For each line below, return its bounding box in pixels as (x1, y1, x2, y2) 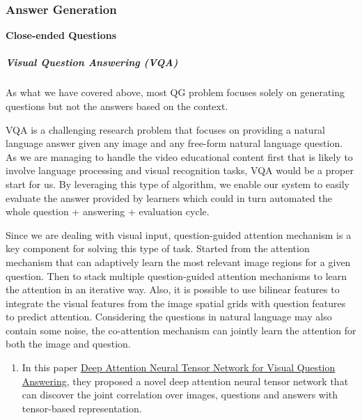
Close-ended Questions (6, 28, 117, 42)
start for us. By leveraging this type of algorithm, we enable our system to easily (6, 176, 349, 191)
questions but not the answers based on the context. (6, 98, 228, 113)
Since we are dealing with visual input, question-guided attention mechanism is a (6, 227, 352, 242)
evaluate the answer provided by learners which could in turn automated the (6, 190, 332, 205)
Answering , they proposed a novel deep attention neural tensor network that (22, 373, 349, 388)
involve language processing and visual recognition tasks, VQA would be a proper (6, 163, 354, 178)
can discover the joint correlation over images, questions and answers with (22, 387, 338, 402)
